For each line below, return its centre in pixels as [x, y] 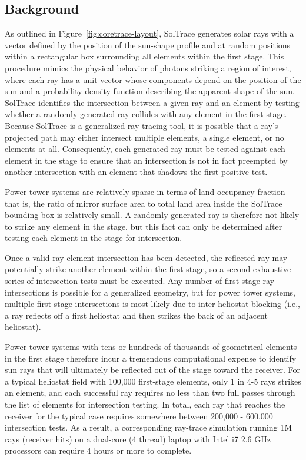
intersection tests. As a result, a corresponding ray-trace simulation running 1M [149, 427]
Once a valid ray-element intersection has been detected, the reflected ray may [146, 257]
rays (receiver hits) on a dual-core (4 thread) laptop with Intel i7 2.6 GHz [138, 439]
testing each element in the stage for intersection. [94, 238]
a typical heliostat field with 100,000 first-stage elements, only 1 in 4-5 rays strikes [153, 381]
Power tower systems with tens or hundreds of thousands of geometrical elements [151, 347]
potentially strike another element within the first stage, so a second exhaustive [148, 269]
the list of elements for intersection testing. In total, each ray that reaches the [145, 404]
